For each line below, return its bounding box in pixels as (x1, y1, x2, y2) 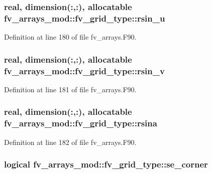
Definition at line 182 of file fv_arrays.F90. (4, 136, 137, 147)
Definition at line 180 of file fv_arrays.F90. (4, 32, 137, 42)
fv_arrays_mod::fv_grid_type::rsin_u (4, 12, 165, 24)
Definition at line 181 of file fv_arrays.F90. (4, 84, 137, 94)
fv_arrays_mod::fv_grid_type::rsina (4, 117, 157, 129)
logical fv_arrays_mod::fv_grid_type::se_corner (4, 158, 208, 170)
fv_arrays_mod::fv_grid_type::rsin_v (4, 64, 165, 77)
